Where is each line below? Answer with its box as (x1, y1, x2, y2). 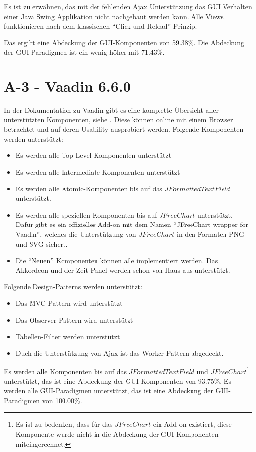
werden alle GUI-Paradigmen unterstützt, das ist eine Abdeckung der (4, 385, 213, 396)
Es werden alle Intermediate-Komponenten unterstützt (15, 167, 180, 177)
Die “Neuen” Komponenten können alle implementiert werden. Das (15, 255, 218, 265)
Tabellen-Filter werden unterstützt (15, 331, 120, 341)
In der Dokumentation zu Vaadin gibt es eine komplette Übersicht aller (4, 105, 219, 115)
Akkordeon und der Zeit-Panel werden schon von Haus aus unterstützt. (15, 264, 230, 275)
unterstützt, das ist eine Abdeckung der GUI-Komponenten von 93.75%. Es (4, 376, 231, 386)
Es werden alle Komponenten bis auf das (4, 366, 127, 377)
